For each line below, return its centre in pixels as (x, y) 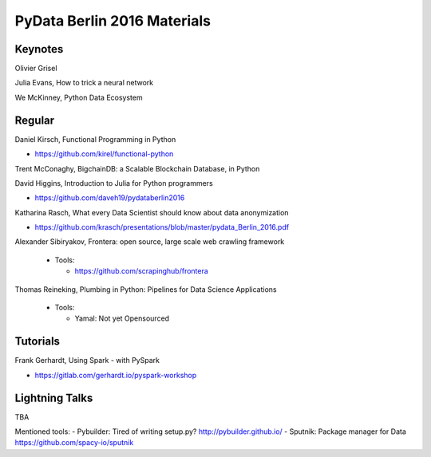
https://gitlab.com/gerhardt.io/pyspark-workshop (116, 375)
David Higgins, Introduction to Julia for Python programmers (114, 183)
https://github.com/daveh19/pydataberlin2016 (110, 198)
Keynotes (39, 49)
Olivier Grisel (36, 69)
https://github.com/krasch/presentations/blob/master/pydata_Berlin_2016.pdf (162, 227)
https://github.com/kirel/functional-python (104, 154)
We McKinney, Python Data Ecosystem (79, 97)
